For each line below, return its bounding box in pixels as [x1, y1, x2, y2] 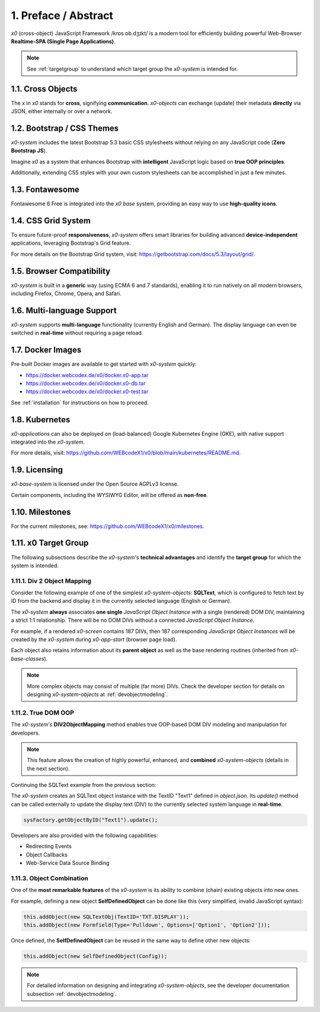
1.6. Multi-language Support [11, 305, 117, 315]
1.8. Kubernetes [11, 415, 71, 425]
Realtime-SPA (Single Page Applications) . [11, 37, 116, 45]
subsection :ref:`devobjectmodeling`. [27, 990, 117, 997]
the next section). [27, 765, 70, 772]
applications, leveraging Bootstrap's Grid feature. [11, 239, 131, 246]
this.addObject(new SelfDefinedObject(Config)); [23, 953, 168, 959]
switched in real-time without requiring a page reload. [11, 330, 143, 337]
